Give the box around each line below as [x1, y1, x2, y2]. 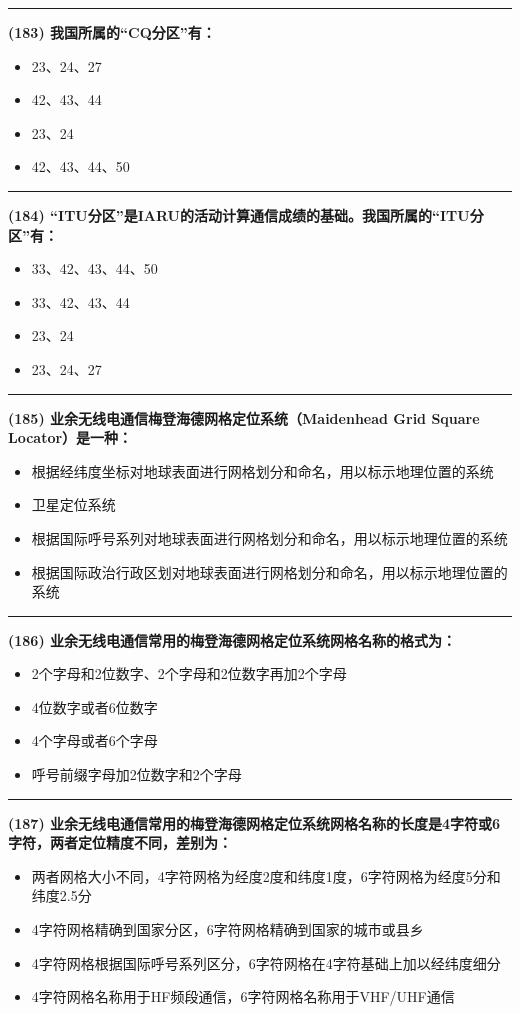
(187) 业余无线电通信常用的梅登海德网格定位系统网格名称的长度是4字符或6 [8, 812, 501, 833]
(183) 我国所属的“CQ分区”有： [8, 22, 216, 42]
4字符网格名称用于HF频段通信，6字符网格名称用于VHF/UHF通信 [31, 986, 455, 1007]
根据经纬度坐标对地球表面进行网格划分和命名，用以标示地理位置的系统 [31, 460, 494, 481]
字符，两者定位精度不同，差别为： [8, 832, 232, 853]
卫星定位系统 [31, 494, 116, 515]
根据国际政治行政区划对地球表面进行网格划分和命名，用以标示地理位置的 [31, 561, 508, 582]
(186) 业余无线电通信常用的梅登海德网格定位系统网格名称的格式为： [8, 629, 457, 650]
